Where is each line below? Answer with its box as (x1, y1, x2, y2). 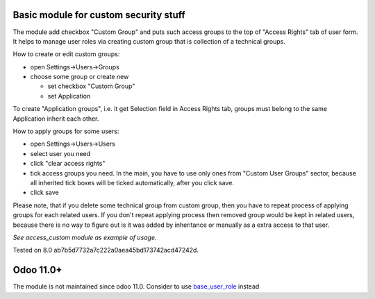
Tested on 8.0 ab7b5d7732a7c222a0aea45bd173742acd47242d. (12, 246, 199, 255)
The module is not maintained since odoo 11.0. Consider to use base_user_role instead (12, 282, 260, 291)
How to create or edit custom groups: (12, 50, 120, 58)
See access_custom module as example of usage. (12, 233, 157, 241)
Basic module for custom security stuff (12, 9, 185, 21)
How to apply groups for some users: (12, 127, 119, 135)
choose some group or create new (30, 73, 129, 81)
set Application (47, 92, 91, 100)
